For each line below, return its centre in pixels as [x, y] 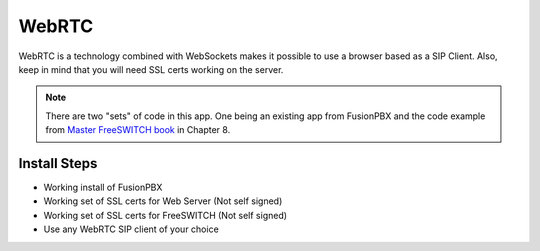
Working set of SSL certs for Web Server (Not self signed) [163, 201]
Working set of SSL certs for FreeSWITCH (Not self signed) [165, 215]
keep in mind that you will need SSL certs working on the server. [151, 69]
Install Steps [58, 163]
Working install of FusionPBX [103, 187]
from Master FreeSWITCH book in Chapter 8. [138, 130]
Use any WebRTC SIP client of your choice [131, 229]
